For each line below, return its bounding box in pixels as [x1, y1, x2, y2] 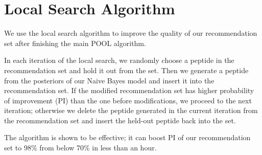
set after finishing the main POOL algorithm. [4, 37, 146, 48]
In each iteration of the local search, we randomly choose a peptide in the [4, 55, 234, 65]
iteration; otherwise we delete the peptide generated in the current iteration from [4, 105, 258, 116]
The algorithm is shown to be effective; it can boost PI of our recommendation [4, 132, 251, 143]
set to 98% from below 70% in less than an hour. [4, 142, 157, 153]
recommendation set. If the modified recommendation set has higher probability [4, 85, 254, 96]
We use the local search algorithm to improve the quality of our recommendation [4, 28, 257, 38]
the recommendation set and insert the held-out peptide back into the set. [4, 115, 236, 125]
